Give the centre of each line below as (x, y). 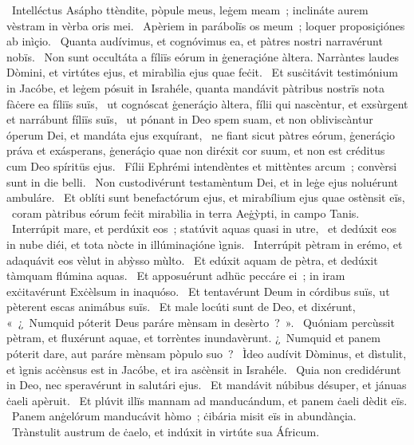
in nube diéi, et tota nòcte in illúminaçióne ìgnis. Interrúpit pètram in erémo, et (205, 244)
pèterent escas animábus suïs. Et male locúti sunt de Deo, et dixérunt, (181, 307)
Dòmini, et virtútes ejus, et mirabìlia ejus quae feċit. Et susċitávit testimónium (202, 72)
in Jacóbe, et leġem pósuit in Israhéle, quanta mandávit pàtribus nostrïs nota (195, 87)
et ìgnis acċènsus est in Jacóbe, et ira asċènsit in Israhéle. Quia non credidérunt (204, 369)
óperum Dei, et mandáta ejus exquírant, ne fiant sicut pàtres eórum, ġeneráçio (201, 134)
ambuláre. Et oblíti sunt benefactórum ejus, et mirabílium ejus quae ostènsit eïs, (206, 197)
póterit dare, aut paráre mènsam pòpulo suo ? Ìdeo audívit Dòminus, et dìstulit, (207, 354)
